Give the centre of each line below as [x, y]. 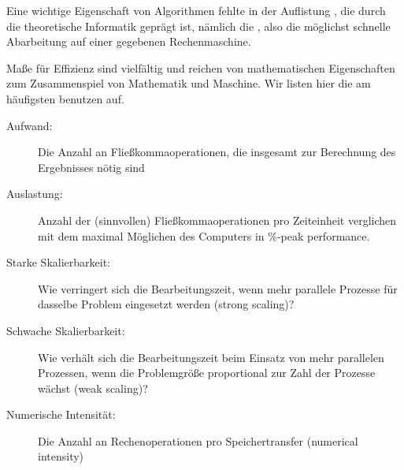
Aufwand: [30, 125]
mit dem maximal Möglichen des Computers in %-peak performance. [204, 235]
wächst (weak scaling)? [93, 388]
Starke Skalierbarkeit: [58, 262]
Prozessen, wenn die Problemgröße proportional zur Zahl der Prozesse [207, 373]
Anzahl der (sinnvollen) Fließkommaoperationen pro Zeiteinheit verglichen [217, 220]
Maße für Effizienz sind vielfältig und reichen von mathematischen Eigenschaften [201, 67]
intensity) [61, 456]
